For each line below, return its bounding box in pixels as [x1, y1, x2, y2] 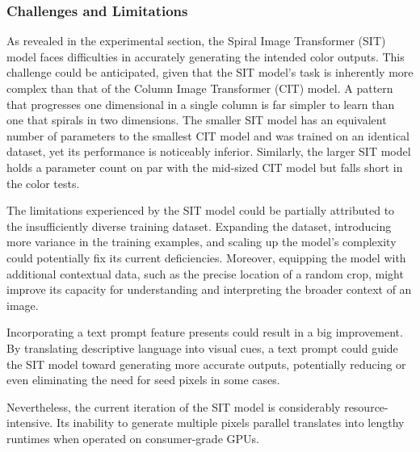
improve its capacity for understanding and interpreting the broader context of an [6, 281, 412, 298]
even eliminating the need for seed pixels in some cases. [6, 371, 280, 388]
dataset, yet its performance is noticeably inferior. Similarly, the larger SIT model [6, 143, 411, 160]
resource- [344, 398, 388, 415]
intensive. [6, 414, 53, 431]
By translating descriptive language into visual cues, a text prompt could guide [6, 339, 398, 356]
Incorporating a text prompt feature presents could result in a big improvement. [6, 324, 403, 341]
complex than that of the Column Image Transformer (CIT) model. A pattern [6, 80, 393, 96]
